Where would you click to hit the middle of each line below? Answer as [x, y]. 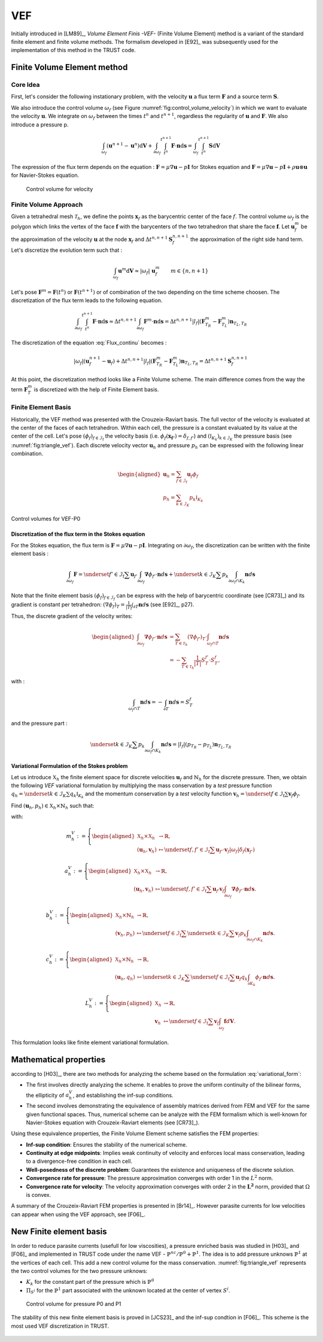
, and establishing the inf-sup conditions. [123, 1095]
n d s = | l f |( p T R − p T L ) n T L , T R [196, 745]
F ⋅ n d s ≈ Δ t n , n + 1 [115, 321]
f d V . [230, 1021]
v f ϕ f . [294, 794]
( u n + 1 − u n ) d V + [129, 145]
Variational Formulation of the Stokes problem [69, 766]
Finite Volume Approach [47, 204]
